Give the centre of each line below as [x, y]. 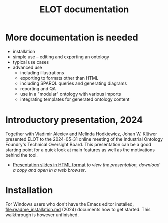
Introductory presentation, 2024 [74, 120]
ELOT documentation [84, 9]
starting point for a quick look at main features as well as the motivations [80, 150]
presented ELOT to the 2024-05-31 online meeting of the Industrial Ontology [84, 139]
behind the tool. [21, 155]
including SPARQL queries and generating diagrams [73, 83]
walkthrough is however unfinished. [42, 215]
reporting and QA [38, 88]
